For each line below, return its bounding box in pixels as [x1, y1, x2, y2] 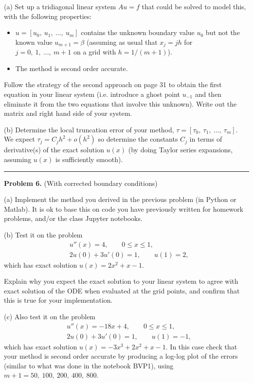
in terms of [189, 134, 222, 144]
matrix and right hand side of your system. [4, 108, 132, 118]
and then [195, 89, 222, 99]
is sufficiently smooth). [55, 154, 123, 164]
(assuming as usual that [86, 36, 158, 47]
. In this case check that [165, 341, 237, 351]
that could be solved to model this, [142, 1, 246, 11]
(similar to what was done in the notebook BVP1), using [4, 360, 174, 370]
